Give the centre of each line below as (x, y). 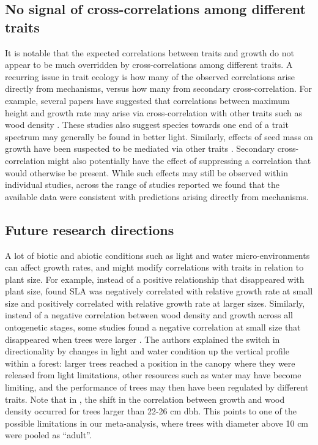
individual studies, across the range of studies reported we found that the (142, 185)
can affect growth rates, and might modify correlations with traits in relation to (154, 267)
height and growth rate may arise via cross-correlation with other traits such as (154, 112)
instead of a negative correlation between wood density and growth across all (149, 315)
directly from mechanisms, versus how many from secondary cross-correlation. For (158, 88)
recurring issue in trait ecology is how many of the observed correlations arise (150, 76)
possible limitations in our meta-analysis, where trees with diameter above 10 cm (157, 423)
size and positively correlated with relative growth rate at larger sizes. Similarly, (155, 303)
